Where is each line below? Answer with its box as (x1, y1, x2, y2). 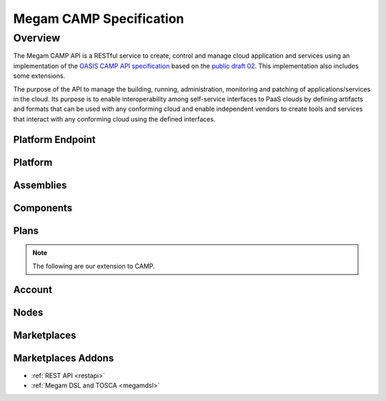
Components (13, 202, 73, 214)
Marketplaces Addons (13, 352, 114, 365)
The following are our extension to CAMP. (32, 262, 155, 270)
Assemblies (13, 179, 67, 191)
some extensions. (13, 71, 66, 80)
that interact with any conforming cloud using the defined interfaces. (13, 114, 216, 123)
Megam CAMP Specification (13, 11, 184, 26)
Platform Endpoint (13, 133, 96, 146)
